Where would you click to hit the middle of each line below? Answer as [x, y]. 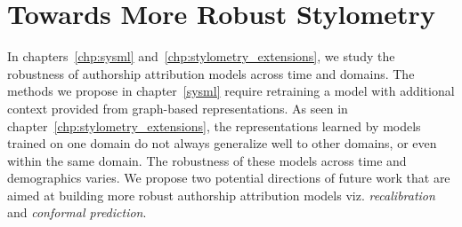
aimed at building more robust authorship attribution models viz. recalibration [221, 195]
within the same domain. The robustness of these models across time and [207, 160]
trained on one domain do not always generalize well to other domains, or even [222, 143]
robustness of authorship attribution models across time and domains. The [211, 73]
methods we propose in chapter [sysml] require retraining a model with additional [231, 91]
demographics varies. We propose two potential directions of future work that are [229, 178]
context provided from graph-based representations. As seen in [178, 108]
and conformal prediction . [77, 212]
